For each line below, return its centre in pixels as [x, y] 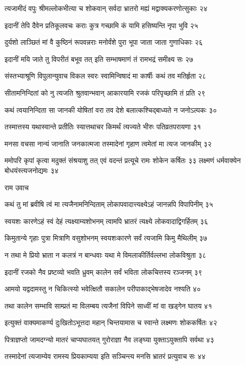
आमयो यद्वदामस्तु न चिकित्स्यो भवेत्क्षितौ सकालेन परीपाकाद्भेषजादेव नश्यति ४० [103, 289]
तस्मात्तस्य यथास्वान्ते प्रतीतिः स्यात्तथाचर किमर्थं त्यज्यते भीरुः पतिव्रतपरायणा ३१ [103, 127]
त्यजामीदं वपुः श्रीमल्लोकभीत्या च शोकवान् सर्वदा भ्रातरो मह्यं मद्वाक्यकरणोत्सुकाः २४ [106, 8]
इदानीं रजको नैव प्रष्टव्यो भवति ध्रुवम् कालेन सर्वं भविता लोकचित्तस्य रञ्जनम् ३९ [103, 272]
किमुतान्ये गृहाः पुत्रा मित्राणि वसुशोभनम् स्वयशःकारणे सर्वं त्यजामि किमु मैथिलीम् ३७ [106, 238]
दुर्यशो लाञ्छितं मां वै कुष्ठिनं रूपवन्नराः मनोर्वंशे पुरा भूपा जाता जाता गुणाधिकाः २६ [104, 42]
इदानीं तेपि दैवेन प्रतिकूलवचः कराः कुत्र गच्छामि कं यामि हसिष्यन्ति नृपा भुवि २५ [101, 25]
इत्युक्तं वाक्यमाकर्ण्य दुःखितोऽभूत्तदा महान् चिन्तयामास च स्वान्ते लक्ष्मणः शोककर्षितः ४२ [111, 322]
